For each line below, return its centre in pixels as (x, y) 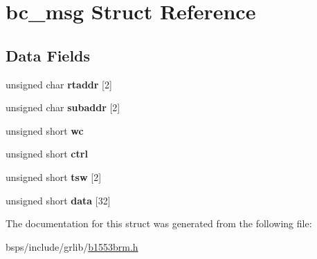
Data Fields (48, 55)
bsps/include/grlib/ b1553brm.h (72, 246)
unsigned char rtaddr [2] (59, 84)
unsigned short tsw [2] (54, 176)
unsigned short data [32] (58, 200)
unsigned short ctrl (47, 154)
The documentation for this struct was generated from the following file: (159, 223)
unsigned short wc (45, 130)
